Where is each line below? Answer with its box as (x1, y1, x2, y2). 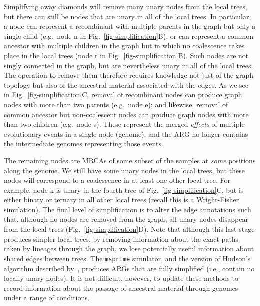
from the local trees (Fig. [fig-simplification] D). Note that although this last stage (4, 224, 255, 234)
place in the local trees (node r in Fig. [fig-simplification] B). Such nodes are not (4, 50, 249, 60)
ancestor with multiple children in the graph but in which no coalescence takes (4, 40, 245, 51)
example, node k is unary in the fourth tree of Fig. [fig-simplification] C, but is (4, 184, 244, 195)
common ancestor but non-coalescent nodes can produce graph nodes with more (4, 109, 249, 119)
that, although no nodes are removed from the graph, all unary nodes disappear (4, 214, 248, 224)
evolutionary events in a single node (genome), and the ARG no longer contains (4, 128, 248, 139)
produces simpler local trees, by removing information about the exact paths (4, 233, 239, 244)
